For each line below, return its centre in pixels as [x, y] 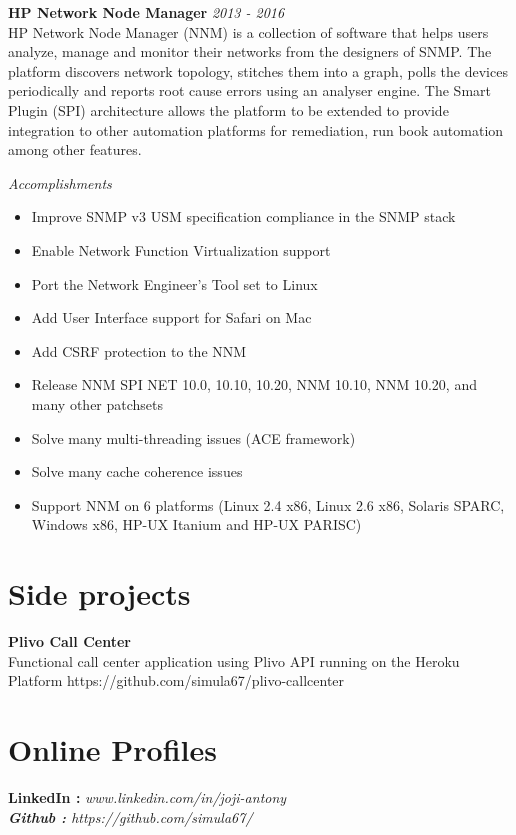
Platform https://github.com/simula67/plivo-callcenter [176, 680]
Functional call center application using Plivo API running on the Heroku [234, 660]
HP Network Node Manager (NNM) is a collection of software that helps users [248, 31]
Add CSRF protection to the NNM [139, 350]
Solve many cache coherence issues [137, 471]
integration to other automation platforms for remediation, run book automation [256, 129]
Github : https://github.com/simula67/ [130, 816]
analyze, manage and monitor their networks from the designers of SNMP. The [250, 51]
